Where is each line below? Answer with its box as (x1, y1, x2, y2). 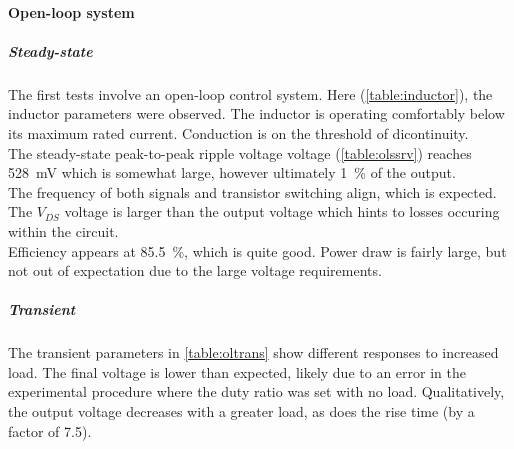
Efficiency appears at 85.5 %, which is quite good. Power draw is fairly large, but (8, 240, 507, 261)
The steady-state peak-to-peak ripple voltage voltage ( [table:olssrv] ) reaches (8, 142, 472, 163)
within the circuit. (8, 220, 119, 241)
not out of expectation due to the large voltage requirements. (8, 260, 382, 281)
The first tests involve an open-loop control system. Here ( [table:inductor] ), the (8, 83, 493, 104)
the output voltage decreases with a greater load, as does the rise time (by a (8, 401, 475, 422)
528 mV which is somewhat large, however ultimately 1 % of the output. (8, 162, 456, 183)
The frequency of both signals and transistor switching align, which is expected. (8, 181, 497, 202)
